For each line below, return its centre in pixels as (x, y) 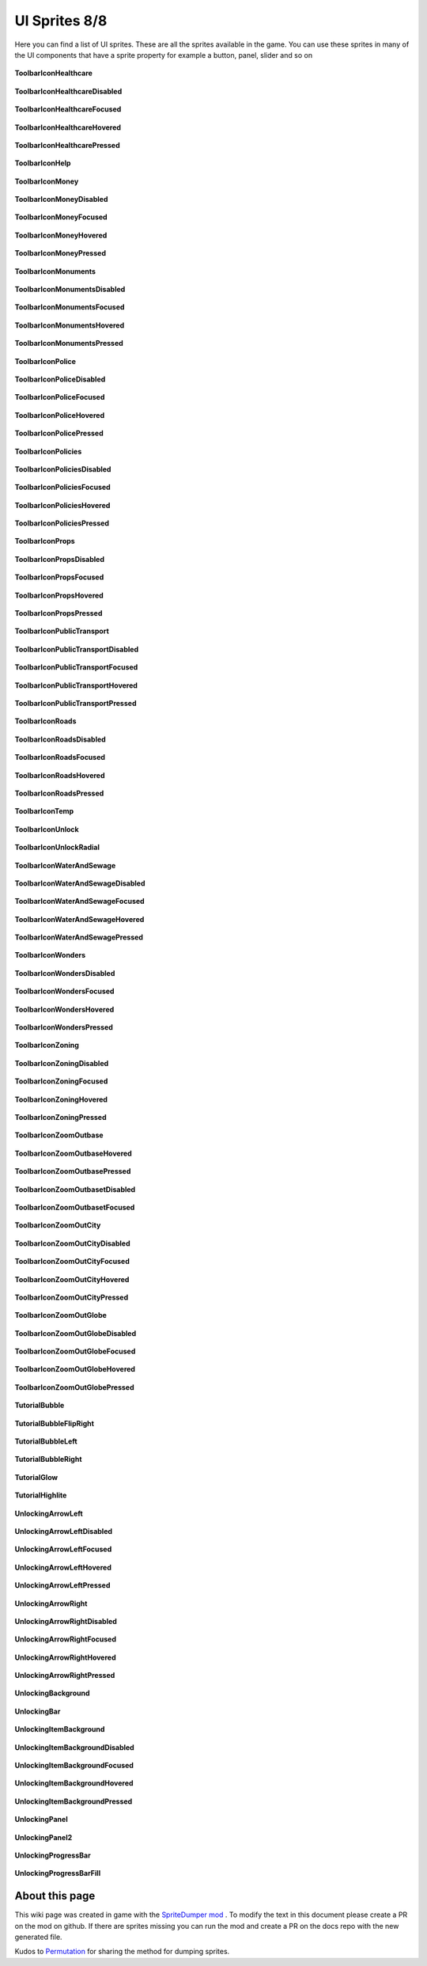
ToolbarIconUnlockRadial (57, 848)
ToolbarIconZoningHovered (61, 1099)
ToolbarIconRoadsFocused (60, 757)
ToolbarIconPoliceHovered (60, 415)
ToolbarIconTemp (44, 811)
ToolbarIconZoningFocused (61, 1081)
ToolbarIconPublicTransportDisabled (76, 649)
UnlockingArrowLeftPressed (62, 1585)
